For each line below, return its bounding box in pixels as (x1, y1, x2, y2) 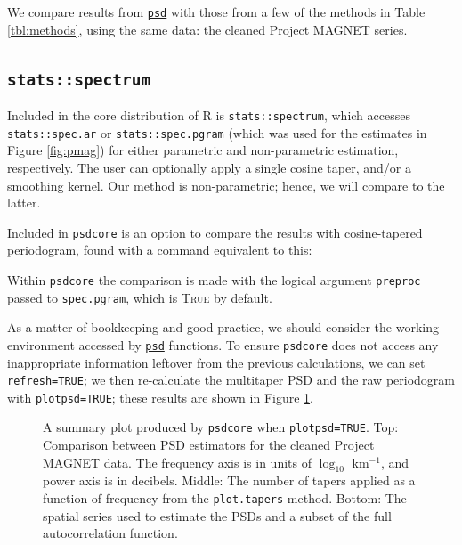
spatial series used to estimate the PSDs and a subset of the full (43, 506, 392, 525)
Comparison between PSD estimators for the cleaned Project (43, 435, 375, 454)
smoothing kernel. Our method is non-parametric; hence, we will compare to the (7, 175, 445, 194)
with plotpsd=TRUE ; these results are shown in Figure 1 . (7, 387, 313, 406)
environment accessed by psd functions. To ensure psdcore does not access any (7, 335, 439, 354)
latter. (7, 193, 41, 212)
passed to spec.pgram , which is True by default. (7, 288, 272, 306)
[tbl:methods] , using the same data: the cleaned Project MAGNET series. (7, 20, 408, 38)
